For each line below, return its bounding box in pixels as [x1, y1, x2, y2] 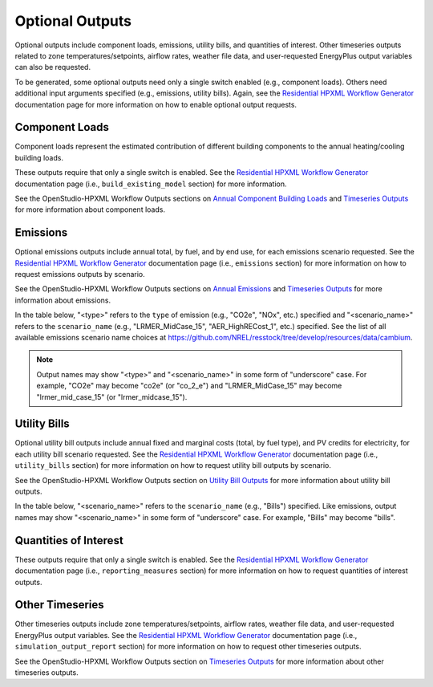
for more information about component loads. [14, 205, 166, 214]
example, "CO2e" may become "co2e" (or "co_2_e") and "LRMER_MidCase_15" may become [36, 381, 342, 391]
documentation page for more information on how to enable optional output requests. [14, 100, 297, 109]
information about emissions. [14, 295, 111, 305]
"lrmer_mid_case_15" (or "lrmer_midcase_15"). [36, 392, 188, 401]
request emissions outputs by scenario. [14, 270, 145, 279]
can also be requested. [14, 63, 91, 72]
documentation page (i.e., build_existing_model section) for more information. [14, 179, 288, 189]
